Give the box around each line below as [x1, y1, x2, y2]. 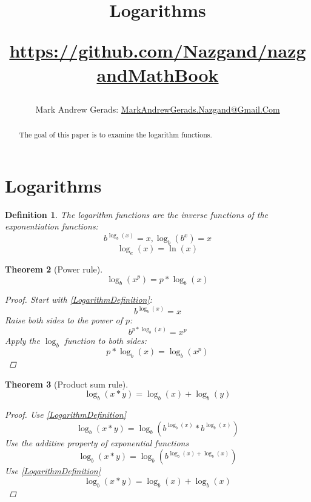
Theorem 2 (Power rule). [5, 262, 103, 275]
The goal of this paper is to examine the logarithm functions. [19, 130, 212, 140]
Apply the [5, 334, 40, 347]
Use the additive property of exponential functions [5, 436, 189, 449]
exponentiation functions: [5, 220, 98, 233]
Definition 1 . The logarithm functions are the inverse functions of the [5, 208, 269, 220]
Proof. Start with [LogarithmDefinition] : [5, 293, 153, 306]
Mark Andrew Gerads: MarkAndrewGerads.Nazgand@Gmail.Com [35, 102, 280, 115]
